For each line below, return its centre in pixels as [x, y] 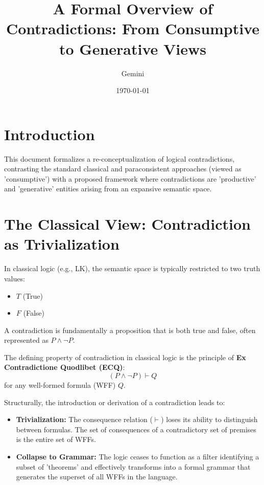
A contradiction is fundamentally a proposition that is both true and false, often [130, 330]
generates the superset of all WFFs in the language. [97, 477]
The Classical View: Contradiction [127, 224]
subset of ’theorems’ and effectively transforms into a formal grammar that [133, 466]
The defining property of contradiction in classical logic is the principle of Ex [125, 357]
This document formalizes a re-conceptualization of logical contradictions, [119, 158]
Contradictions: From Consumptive [133, 28]
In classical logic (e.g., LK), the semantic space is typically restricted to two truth [132, 268]
